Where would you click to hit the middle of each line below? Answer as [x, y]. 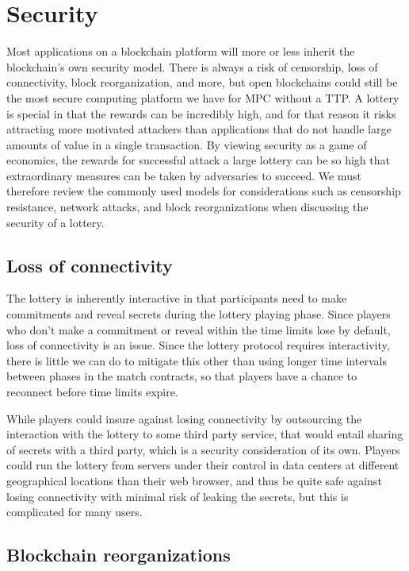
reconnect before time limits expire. [92, 392]
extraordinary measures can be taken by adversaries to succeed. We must [184, 175]
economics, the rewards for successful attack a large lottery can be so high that [198, 160]
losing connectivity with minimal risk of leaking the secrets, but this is [178, 496]
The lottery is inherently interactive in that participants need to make [177, 298]
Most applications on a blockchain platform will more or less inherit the [181, 51]
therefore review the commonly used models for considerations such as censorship [204, 191]
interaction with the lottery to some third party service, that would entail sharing [205, 434]
